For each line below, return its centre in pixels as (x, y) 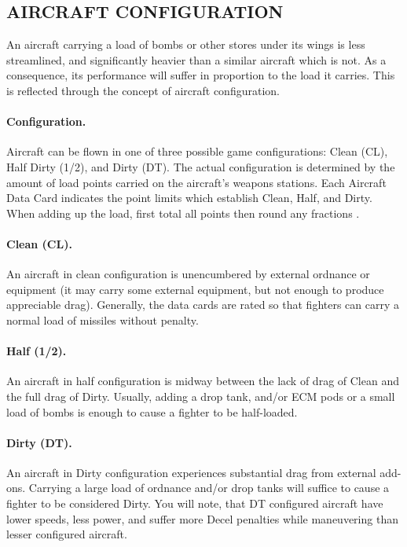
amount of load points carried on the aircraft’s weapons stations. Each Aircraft (196, 182)
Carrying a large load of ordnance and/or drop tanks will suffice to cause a (209, 488)
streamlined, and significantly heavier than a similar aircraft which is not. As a (196, 59)
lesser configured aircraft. (67, 534)
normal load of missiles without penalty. (103, 319)
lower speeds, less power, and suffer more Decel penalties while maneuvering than (202, 518)
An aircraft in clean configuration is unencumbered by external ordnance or (188, 274)
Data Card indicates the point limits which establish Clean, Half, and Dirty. (189, 198)
